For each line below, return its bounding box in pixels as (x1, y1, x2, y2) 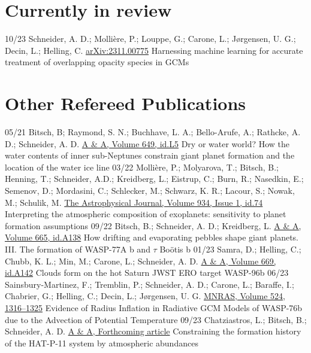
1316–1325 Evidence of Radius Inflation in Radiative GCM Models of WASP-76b (5, 301, 303, 314)
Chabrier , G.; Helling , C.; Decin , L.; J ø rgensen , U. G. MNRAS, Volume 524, (5, 290, 285, 302)
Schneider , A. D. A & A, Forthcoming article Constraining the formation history (5, 325, 301, 337)
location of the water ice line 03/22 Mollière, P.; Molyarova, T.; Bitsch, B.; (5, 160, 279, 173)
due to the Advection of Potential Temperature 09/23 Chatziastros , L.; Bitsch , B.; (5, 313, 307, 325)
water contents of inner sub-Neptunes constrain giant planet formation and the (5, 149, 295, 162)
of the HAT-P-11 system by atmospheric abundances (5, 336, 198, 349)
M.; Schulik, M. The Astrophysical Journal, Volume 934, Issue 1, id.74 (5, 196, 263, 208)
